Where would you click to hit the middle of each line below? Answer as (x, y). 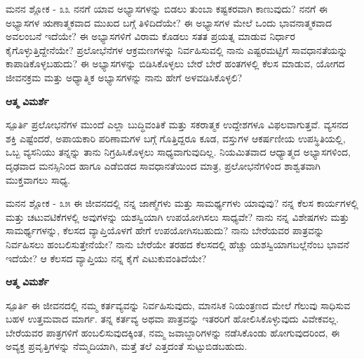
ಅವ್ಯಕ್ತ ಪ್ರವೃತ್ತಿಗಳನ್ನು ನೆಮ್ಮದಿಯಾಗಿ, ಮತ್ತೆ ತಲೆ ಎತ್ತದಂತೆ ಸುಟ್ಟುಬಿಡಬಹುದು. (127, 346)
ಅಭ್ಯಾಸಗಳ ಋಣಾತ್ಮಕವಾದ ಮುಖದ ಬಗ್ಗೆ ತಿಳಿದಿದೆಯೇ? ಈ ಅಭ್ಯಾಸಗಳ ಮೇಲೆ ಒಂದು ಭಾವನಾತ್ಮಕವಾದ (169, 22)
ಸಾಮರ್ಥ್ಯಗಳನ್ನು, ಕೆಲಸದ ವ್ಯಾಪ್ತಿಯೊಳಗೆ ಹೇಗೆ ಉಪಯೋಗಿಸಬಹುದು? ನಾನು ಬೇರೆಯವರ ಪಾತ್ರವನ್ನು (165, 230)
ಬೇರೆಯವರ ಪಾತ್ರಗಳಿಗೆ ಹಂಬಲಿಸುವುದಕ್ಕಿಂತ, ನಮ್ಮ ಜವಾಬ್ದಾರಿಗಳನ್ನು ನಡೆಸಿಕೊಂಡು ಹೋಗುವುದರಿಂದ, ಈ (173, 332)
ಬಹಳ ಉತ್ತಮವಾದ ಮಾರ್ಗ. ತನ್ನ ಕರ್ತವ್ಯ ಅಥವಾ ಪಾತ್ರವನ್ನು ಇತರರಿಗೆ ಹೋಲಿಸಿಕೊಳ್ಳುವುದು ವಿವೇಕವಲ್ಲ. (172, 319)
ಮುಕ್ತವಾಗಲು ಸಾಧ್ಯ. (38, 179)
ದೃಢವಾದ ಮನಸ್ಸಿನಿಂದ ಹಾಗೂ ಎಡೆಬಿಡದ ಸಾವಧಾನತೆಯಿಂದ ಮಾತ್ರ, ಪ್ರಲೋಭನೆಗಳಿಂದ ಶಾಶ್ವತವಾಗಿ (163, 165)
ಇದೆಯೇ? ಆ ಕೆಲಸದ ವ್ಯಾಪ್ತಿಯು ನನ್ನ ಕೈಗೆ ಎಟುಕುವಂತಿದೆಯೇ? (106, 258)
